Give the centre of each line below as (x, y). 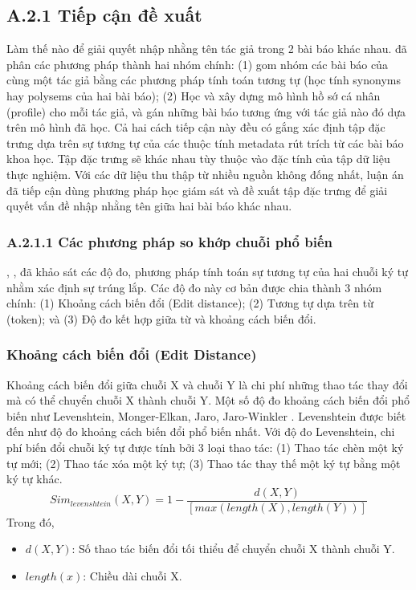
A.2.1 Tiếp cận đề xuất (104, 15)
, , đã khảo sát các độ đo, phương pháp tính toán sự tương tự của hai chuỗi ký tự (207, 271)
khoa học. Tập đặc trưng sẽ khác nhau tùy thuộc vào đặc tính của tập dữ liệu (198, 159)
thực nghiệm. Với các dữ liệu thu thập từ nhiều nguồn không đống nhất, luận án (205, 174)
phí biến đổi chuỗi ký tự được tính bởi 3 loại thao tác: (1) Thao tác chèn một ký (205, 447)
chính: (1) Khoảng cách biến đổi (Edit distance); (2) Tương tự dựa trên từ (190, 303)
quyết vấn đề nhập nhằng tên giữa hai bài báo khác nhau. (149, 206)
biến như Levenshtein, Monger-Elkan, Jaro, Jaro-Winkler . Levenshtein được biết (206, 415)
